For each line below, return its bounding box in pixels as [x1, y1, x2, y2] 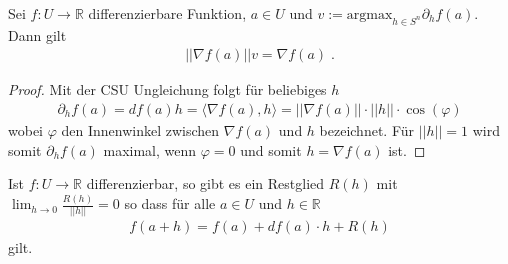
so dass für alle [124, 193, 216, 214]
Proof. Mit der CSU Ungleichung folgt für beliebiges [8, 79, 327, 100]
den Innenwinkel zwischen [61, 120, 220, 141]
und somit [240, 139, 302, 160]
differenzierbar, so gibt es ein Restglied [86, 173, 325, 194]
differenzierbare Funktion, [88, 3, 247, 23]
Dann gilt [8, 24, 67, 45]
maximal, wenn [103, 139, 197, 160]
